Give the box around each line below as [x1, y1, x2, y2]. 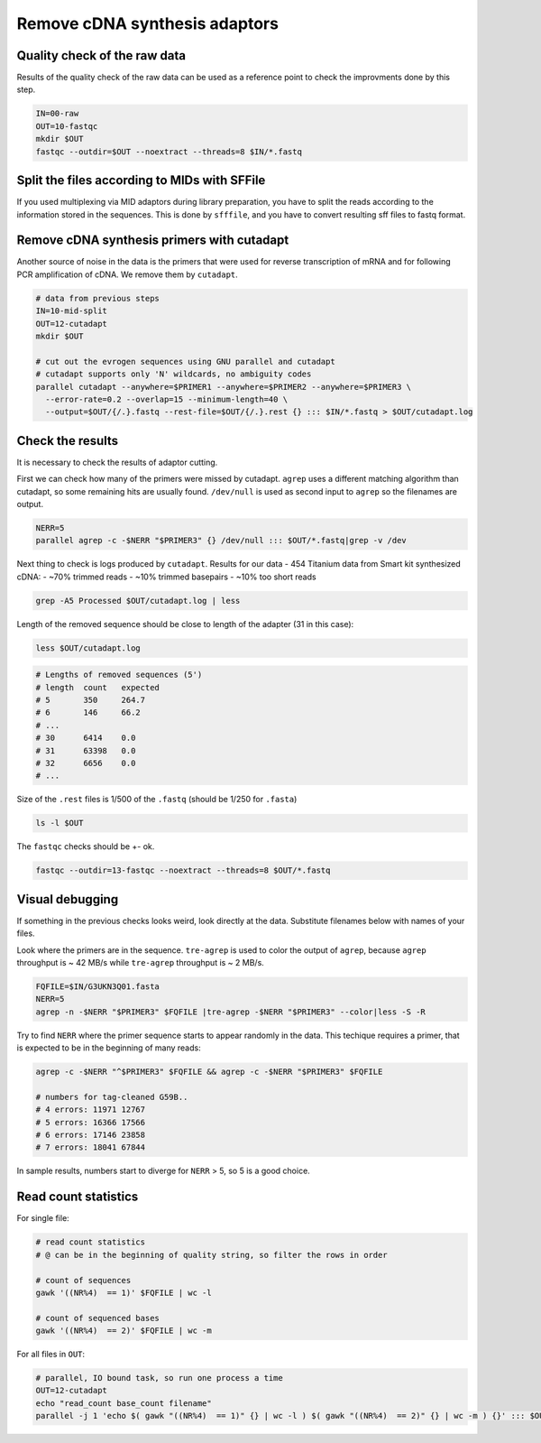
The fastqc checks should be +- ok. [16, 841, 155, 852]
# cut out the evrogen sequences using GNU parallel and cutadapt [35, 356, 335, 366]
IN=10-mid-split [35, 306, 108, 316]
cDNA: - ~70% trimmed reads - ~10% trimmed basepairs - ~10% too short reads [16, 571, 316, 582]
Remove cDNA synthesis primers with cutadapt [16, 233, 289, 248]
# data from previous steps [35, 293, 160, 303]
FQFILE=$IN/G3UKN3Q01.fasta [35, 981, 160, 992]
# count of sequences [35, 1275, 132, 1285]
